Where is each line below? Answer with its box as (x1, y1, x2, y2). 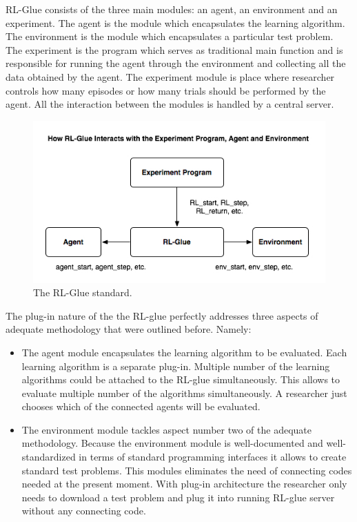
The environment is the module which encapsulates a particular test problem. (6, 29, 334, 43)
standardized (21, 449, 76, 464)
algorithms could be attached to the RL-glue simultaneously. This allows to (21, 372, 340, 387)
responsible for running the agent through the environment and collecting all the (6, 56, 346, 70)
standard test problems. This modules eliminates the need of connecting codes (21, 463, 352, 477)
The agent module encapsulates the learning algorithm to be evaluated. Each (21, 345, 347, 359)
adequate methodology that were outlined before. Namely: (6, 322, 252, 336)
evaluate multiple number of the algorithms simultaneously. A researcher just (21, 385, 347, 400)
